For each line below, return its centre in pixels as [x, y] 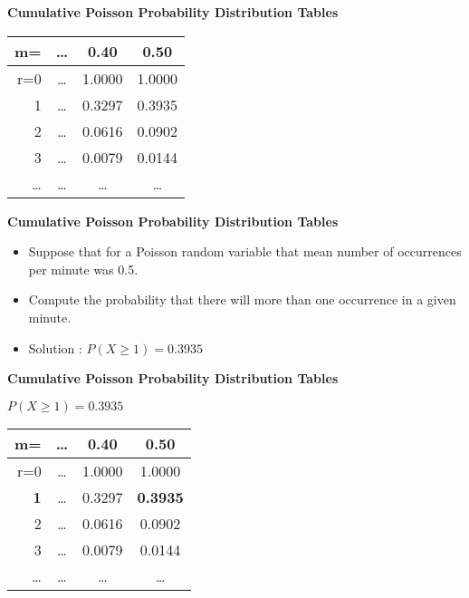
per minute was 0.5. [83, 269]
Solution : [55, 347]
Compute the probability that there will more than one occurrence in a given [242, 299]
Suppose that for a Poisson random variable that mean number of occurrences [245, 251]
